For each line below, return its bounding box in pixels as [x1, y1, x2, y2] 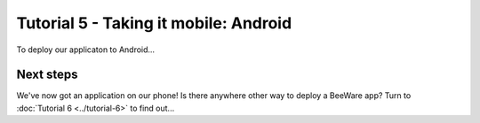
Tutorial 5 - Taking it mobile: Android [16, 13, 292, 33]
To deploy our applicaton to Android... [16, 44, 156, 55]
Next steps [16, 67, 78, 82]
